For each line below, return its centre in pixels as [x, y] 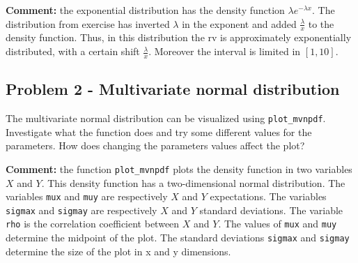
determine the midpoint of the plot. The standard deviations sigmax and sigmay [178, 238]
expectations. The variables [268, 196]
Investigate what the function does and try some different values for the [159, 131]
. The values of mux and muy [278, 224]
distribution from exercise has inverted [88, 23]
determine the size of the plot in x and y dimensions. [118, 251]
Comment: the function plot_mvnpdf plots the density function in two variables [179, 168]
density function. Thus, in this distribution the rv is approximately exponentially [179, 37]
